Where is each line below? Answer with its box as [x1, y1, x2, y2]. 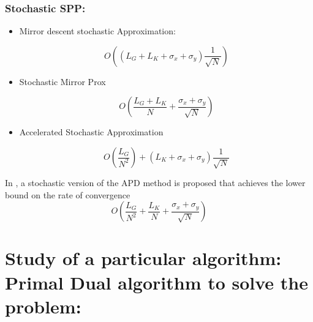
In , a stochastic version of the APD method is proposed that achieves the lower [5, 176, 306, 189]
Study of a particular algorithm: [5, 245, 282, 271]
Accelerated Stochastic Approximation [19, 125, 164, 138]
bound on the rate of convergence [5, 188, 130, 201]
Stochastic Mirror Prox [19, 75, 106, 88]
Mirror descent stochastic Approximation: [19, 24, 176, 37]
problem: [5, 293, 81, 318]
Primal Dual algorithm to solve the [5, 269, 309, 294]
